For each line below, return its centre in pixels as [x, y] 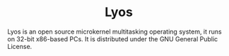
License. [20, 46]
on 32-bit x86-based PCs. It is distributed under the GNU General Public [113, 38]
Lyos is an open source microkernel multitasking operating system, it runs [114, 31]
